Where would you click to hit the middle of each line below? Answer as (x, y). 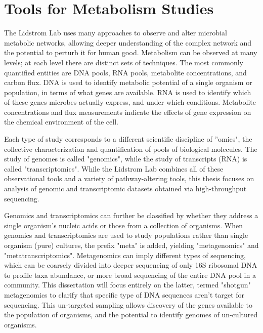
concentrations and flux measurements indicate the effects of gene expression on (128, 112)
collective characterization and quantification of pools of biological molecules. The (131, 149)
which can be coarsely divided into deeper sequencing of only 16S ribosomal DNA (131, 265)
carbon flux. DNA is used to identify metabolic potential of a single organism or (128, 82)
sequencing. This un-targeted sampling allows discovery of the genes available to (128, 304)
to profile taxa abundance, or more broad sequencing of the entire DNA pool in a (130, 275)
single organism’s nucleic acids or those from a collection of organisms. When (123, 225)
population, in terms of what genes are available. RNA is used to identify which (128, 92)
